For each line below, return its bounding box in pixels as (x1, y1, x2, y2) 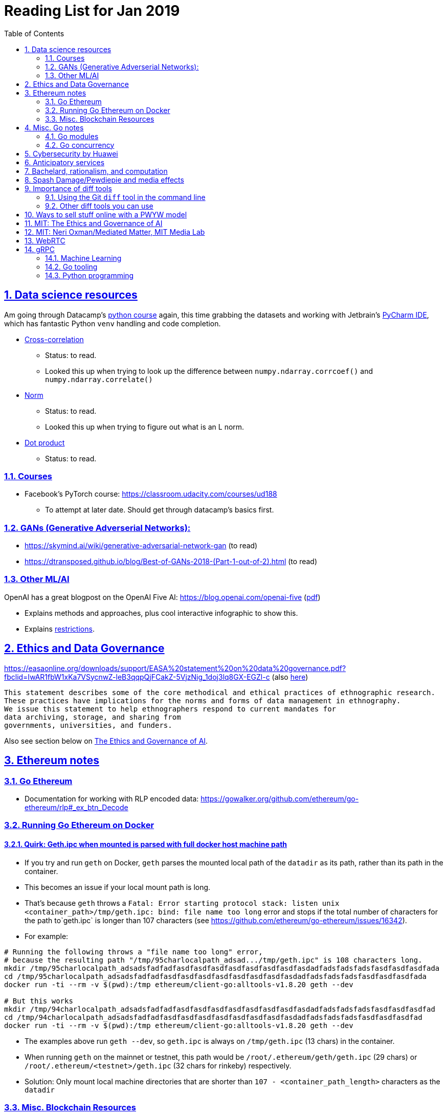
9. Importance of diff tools (25, 184, 112, 193)
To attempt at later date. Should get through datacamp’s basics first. (45, 505, 274, 515)
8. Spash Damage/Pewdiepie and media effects (25, 175, 184, 184)
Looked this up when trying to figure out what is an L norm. (45, 422, 244, 431)
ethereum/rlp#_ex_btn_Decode (25, 802, 128, 812)
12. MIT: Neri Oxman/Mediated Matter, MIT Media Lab (25, 227, 205, 236)
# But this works (4, 996, 73, 1005)
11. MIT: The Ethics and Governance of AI (25, 218, 163, 228)
